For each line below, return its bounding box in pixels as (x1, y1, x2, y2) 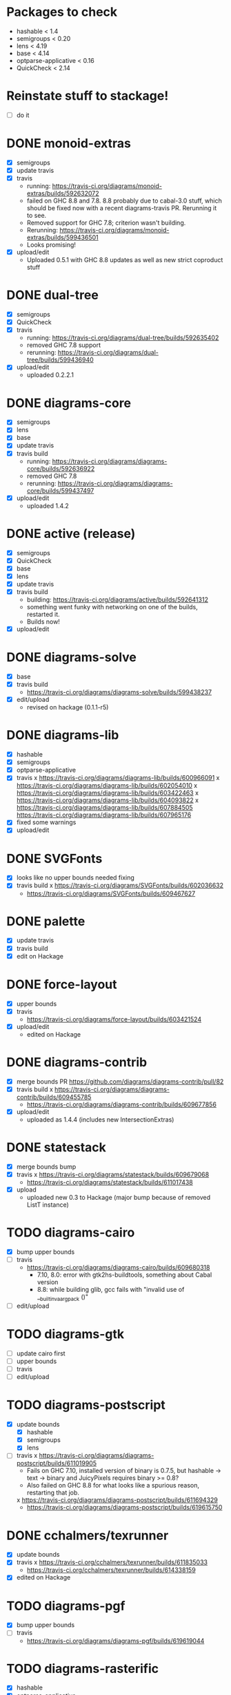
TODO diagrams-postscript (6, 1398, 166, 1413)
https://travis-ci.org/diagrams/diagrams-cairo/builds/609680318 (26, 1263, 210, 1272)
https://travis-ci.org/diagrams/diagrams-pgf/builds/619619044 (26, 1636, 205, 1645)
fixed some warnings (16, 818, 77, 826)
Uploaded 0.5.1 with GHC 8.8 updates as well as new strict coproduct (26, 256, 223, 264)
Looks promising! (26, 241, 77, 249)
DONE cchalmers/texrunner (6, 1528, 169, 1543)
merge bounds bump (16, 1163, 77, 1171)
